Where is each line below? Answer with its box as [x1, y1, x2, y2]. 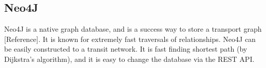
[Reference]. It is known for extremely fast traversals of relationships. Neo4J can [4, 33, 256, 44]
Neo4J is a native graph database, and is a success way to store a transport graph [4, 24, 262, 34]
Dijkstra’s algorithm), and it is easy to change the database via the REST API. [4, 53, 255, 64]
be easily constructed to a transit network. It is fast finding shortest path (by [4, 43, 248, 54]
